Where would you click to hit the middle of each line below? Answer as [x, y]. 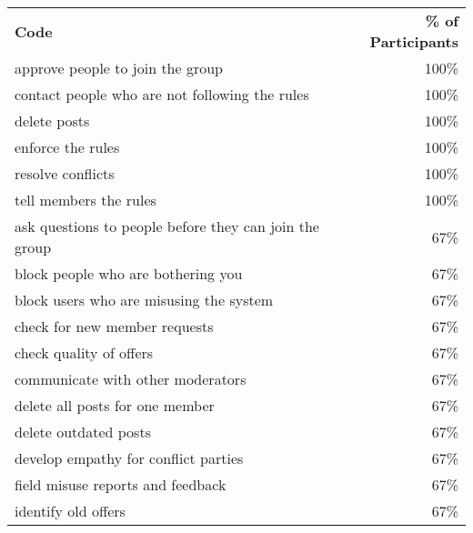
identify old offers [70, 511]
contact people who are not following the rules [162, 94]
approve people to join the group [119, 68]
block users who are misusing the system [144, 300]
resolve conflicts [65, 173]
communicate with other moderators [131, 379]
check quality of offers [84, 352]
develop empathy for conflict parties [129, 458]
